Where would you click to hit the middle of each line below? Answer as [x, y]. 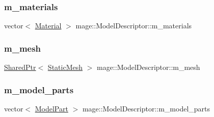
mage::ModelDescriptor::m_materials [134, 26]
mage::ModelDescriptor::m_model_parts [146, 108]
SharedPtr [20, 67]
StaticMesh [65, 67]
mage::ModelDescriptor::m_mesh [148, 67]
